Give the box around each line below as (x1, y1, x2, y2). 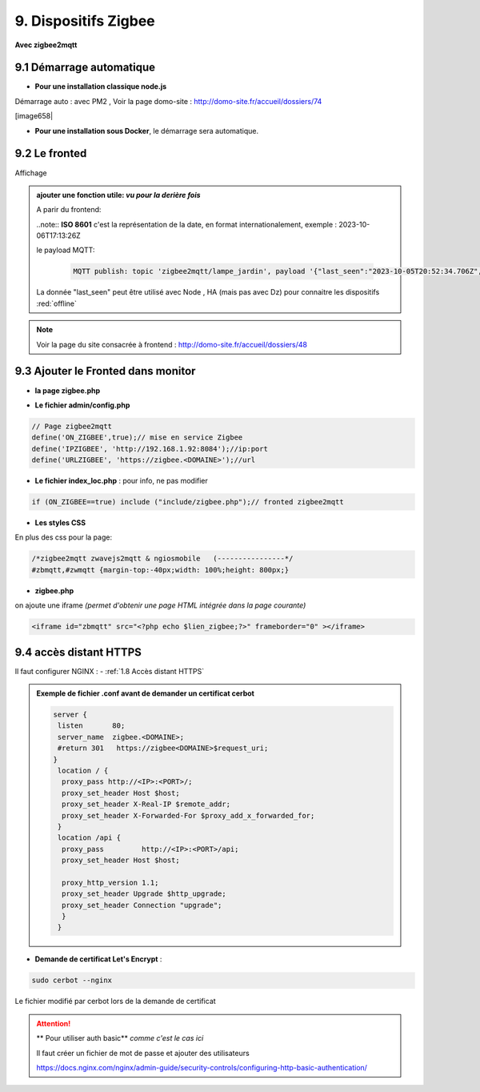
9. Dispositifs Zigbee (14, 12, 155, 30)
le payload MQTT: (36, 245, 95, 255)
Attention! (36, 1018, 71, 1028)
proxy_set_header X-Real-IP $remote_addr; (61, 800, 231, 809)
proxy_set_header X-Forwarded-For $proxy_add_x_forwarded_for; (61, 811, 315, 820)
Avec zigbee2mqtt (14, 40, 78, 50)
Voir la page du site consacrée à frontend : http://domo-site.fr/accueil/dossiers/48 (36, 339, 308, 349)
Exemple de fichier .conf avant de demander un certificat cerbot (36, 689, 255, 698)
